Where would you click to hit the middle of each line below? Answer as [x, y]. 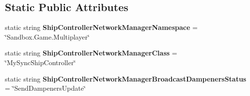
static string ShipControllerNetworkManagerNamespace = [101, 27]
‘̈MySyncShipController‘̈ [40, 62]
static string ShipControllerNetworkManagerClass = [91, 53]
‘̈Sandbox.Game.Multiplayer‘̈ [47, 36]
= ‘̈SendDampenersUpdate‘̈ [45, 88]
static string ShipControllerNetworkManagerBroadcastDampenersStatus [126, 78]
